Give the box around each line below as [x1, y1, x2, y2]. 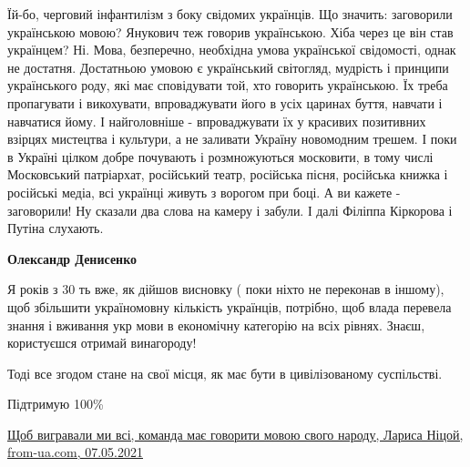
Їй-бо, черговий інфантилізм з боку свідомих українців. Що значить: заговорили [7, 5, 453, 23]
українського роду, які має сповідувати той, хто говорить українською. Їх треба [7, 76, 448, 95]
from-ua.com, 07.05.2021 [7, 442, 143, 462]
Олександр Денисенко [7, 249, 138, 268]
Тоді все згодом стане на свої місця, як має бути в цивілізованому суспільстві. [7, 363, 443, 382]
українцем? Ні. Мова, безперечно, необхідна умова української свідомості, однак [7, 40, 456, 59]
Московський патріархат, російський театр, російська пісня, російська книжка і [7, 165, 448, 184]
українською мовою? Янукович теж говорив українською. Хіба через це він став [7, 22, 454, 41]
